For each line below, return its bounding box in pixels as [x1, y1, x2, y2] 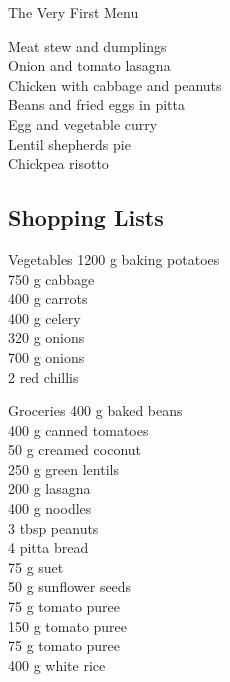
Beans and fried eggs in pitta [8, 94, 185, 115]
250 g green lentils [8, 458, 119, 479]
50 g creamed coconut [8, 439, 142, 460]
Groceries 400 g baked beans [8, 400, 183, 421]
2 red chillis [8, 366, 79, 387]
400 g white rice [8, 654, 106, 675]
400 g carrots [8, 288, 88, 309]
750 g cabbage [8, 268, 95, 289]
